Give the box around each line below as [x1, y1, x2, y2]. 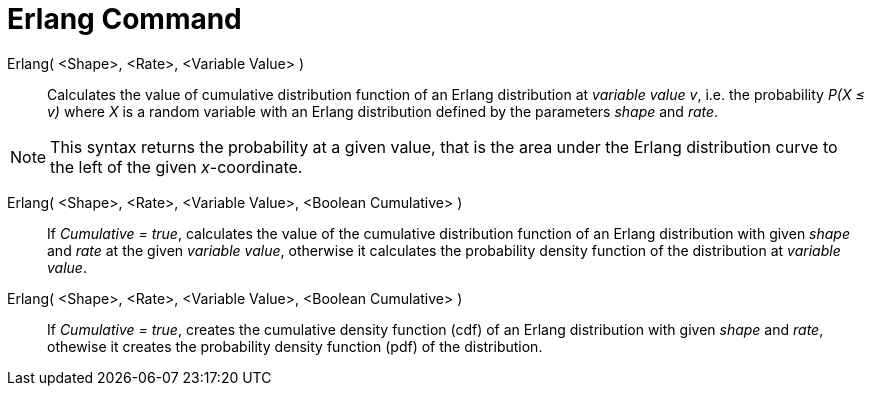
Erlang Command [7, 2, 242, 36]
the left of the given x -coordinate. [50, 156, 303, 177]
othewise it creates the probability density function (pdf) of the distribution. [47, 337, 543, 355]
